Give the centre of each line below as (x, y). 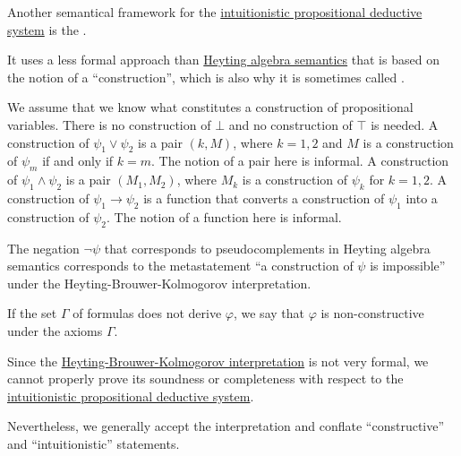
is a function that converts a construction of (264, 198)
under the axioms (55, 330)
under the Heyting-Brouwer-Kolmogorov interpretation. (159, 283)
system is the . (47, 29)
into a (422, 198)
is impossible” (408, 266)
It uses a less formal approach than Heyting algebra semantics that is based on (223, 60)
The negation (43, 248)
